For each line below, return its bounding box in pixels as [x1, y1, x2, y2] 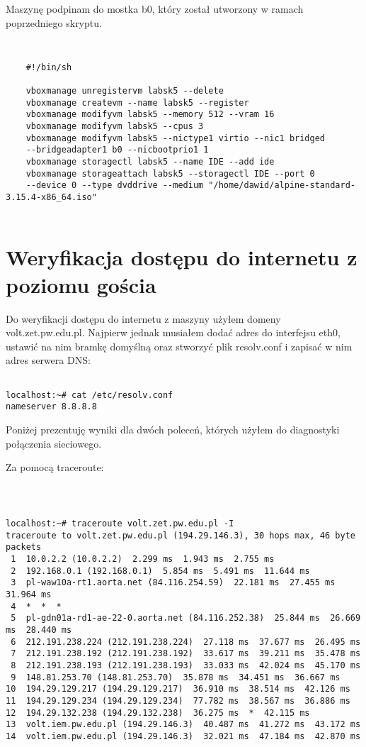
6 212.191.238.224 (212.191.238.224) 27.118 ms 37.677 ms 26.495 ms [11, 636, 361, 647]
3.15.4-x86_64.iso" [6, 192, 97, 203]
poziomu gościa [6, 270, 156, 299]
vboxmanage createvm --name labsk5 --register [25, 97, 249, 108]
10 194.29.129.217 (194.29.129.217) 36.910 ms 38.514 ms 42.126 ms [6, 684, 350, 695]
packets [6, 542, 42, 553]
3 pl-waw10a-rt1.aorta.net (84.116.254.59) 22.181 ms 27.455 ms [11, 577, 336, 588]
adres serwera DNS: [6, 353, 91, 367]
